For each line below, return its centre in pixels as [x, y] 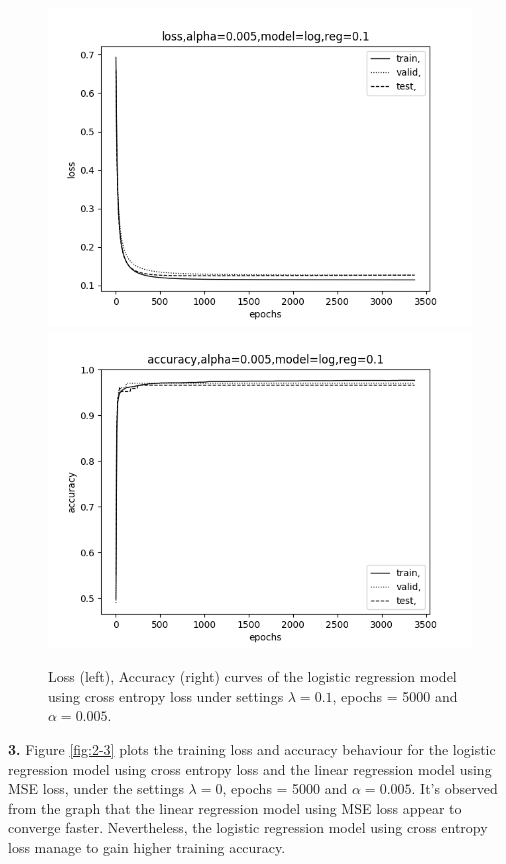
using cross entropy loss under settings [166, 695]
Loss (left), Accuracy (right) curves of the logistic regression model [252, 676]
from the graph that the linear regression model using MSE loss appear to [235, 807]
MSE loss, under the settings [96, 788]
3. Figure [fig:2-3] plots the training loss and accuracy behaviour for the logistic [252, 748]
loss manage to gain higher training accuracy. [147, 846]
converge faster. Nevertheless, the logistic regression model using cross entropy [248, 827]
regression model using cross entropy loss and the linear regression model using [250, 768]
